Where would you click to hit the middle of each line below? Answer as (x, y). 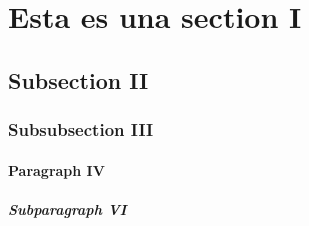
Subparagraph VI (67, 208)
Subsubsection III (81, 129)
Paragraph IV (56, 169)
